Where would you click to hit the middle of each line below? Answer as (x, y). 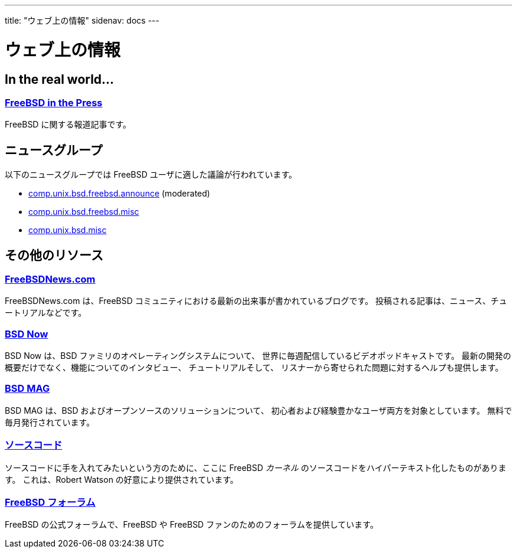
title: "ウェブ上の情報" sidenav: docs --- (82, 20)
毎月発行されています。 (50, 422)
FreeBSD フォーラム (50, 502)
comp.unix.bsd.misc (68, 230)
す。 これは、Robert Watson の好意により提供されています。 (122, 479)
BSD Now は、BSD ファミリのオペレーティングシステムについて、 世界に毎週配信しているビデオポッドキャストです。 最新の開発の (258, 356)
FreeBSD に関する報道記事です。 (68, 125)
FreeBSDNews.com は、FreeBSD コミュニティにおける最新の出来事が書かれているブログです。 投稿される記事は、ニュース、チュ (256, 301)
